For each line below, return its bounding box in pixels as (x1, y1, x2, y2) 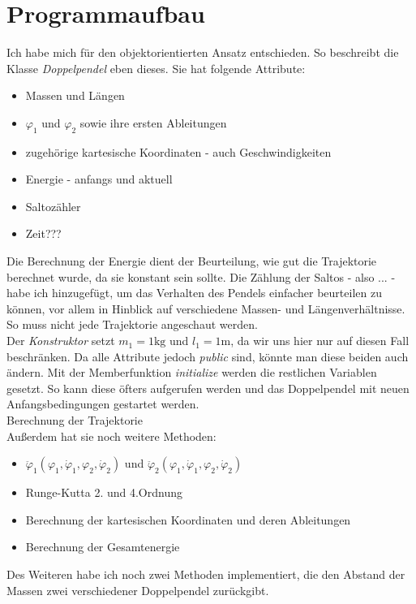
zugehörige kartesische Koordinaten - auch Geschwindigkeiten (25, 143, 332, 160)
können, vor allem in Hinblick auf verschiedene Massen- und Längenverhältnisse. (6, 300, 405, 317)
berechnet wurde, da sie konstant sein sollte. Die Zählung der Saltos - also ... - (6, 268, 396, 285)
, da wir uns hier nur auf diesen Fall (230, 332, 410, 349)
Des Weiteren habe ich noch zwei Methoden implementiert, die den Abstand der (6, 565, 405, 582)
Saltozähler (25, 197, 81, 214)
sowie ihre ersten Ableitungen (79, 114, 227, 131)
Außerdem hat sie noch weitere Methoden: (6, 427, 217, 444)
